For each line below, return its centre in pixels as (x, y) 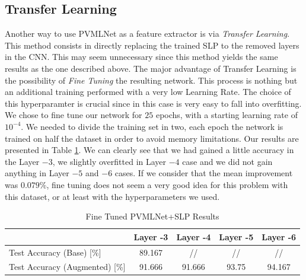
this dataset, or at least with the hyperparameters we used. (112, 196)
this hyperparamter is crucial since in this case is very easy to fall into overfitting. (153, 103)
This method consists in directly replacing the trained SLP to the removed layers (152, 45)
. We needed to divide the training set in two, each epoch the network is (152, 126)
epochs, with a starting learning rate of (227, 115)
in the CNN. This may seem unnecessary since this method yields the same (141, 57)
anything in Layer (37, 173)
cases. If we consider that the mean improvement (204, 173)
